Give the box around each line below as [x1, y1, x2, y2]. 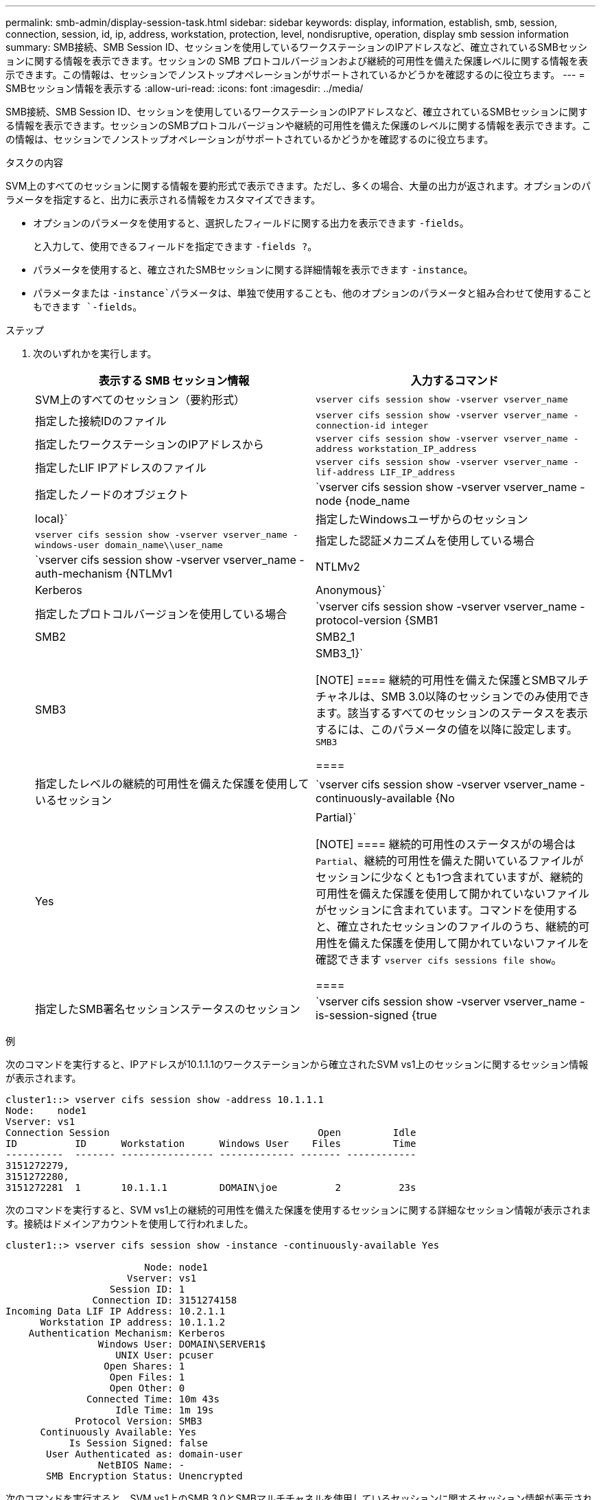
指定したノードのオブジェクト [35, 488, 189, 501]
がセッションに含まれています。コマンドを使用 [316, 903, 556, 917]
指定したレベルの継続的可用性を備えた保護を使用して [35, 777, 309, 791]
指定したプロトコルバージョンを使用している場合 [35, 607, 287, 621]
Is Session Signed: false [69, 1437, 209, 1448]
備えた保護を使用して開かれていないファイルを [349, 936, 590, 950]
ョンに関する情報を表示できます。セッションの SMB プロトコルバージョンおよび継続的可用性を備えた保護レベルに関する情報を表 [5, 55, 588, 67]
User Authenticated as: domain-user [46, 1448, 243, 1459]
